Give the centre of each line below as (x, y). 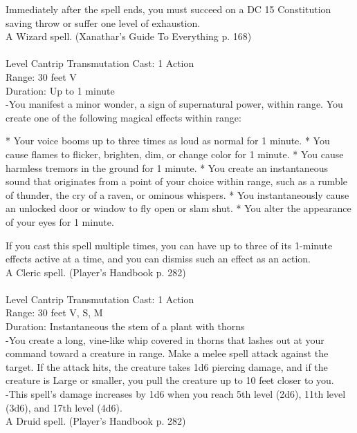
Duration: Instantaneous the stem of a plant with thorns (125, 326)
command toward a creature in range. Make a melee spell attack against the (167, 353)
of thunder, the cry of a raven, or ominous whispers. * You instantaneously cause (177, 194)
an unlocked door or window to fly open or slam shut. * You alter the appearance (178, 208)
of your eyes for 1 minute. (60, 221)
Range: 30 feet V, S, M (54, 312)
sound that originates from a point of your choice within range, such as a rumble (177, 181)
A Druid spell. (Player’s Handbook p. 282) (96, 421)
